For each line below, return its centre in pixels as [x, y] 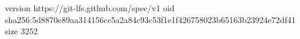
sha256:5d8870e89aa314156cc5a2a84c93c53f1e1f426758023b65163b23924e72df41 [150, 19]
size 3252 [21, 31]
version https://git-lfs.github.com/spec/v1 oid [90, 8]
